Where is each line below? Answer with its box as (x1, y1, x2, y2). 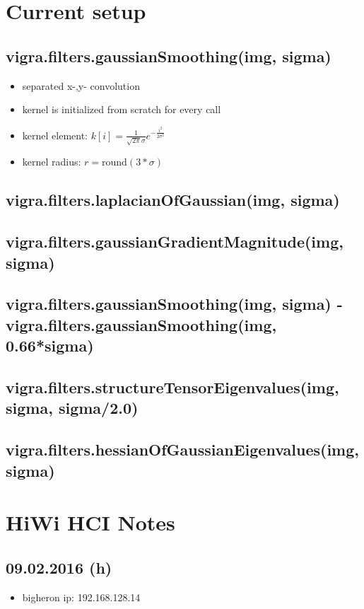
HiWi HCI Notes (6, 508, 175, 537)
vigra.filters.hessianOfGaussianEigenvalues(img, (6, 439, 359, 460)
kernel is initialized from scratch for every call (22, 102, 221, 117)
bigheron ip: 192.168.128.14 (22, 589, 141, 604)
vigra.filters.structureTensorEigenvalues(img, (6, 376, 339, 398)
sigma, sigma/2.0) (6, 397, 139, 419)
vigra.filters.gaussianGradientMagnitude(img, (6, 231, 344, 253)
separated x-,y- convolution (22, 78, 140, 93)
